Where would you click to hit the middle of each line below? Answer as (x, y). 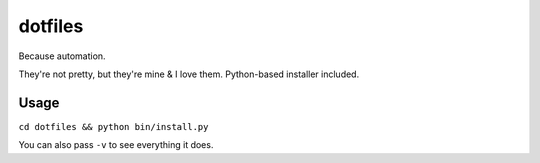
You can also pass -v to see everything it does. (116, 145)
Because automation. (62, 56)
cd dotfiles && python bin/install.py (113, 126)
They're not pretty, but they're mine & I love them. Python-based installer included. (189, 74)
